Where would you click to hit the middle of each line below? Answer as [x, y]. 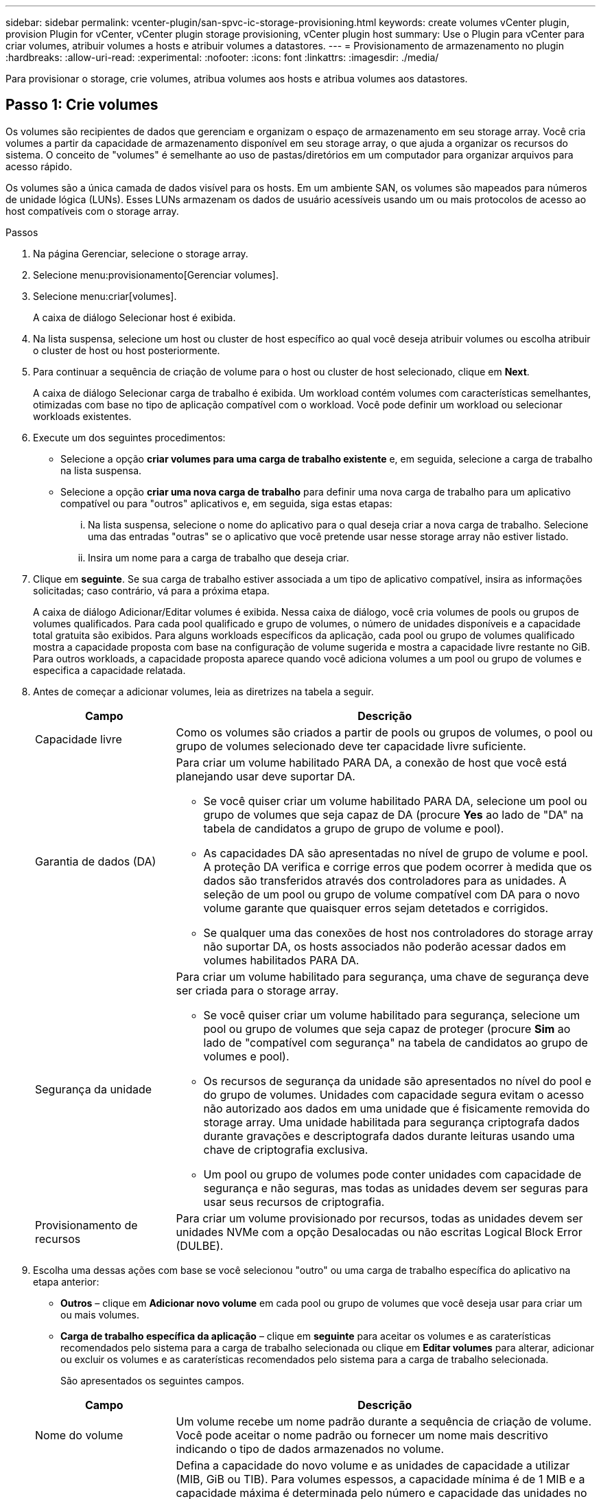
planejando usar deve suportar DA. [266, 776]
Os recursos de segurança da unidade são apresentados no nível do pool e [397, 1081]
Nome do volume [79, 1435]
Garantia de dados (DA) [96, 861]
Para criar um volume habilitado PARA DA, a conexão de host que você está [372, 762]
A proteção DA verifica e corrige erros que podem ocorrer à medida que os [398, 867]
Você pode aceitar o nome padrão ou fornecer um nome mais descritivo [362, 1435]
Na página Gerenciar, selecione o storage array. [141, 253]
